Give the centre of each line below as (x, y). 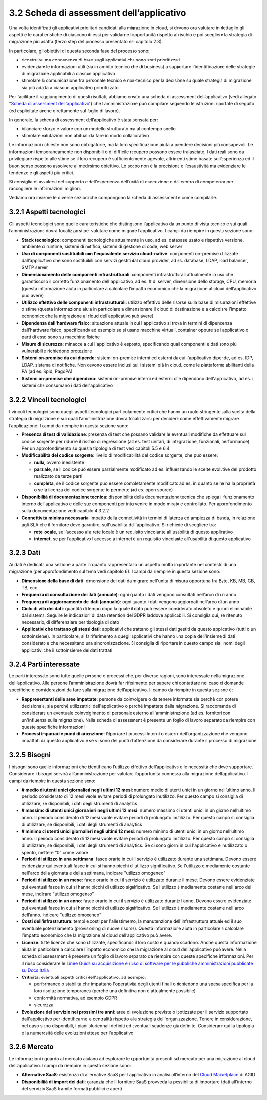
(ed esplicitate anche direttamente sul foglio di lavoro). (65, 110)
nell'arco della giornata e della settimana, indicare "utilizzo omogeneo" (93, 873)
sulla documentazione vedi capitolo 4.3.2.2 (65, 511)
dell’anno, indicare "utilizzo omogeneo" (61, 915)
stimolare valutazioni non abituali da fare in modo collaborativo (85, 136)
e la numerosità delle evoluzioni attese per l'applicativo (77, 1033)
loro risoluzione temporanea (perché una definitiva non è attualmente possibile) (115, 991)
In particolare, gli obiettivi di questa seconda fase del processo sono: (79, 51)
